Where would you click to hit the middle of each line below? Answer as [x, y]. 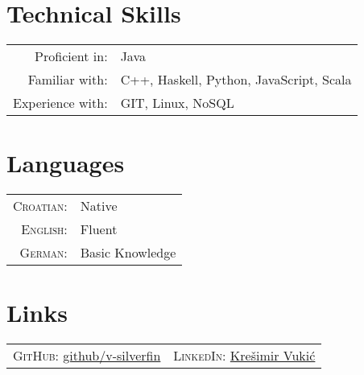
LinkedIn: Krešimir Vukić [244, 356]
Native [99, 206]
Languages [66, 163]
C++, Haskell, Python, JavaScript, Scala [236, 80]
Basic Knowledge [128, 253]
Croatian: [40, 206]
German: [43, 253]
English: [44, 229]
